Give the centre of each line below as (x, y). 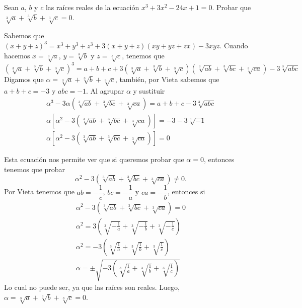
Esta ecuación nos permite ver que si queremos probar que (94, 159)
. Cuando (234, 45)
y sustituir (149, 90)
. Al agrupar (105, 90)
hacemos (17, 55)
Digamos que (24, 79)
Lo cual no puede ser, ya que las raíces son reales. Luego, (92, 287)
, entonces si (186, 191)
